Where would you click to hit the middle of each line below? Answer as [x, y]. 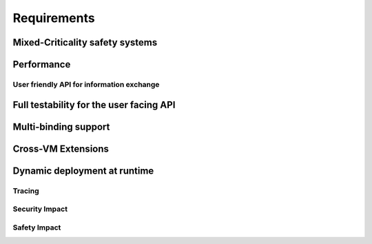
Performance [42, 64]
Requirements [54, 18]
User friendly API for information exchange [86, 84]
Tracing [26, 191]
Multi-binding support [61, 126]
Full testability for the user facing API [94, 104]
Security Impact [40, 209]
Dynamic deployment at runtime [83, 171]
